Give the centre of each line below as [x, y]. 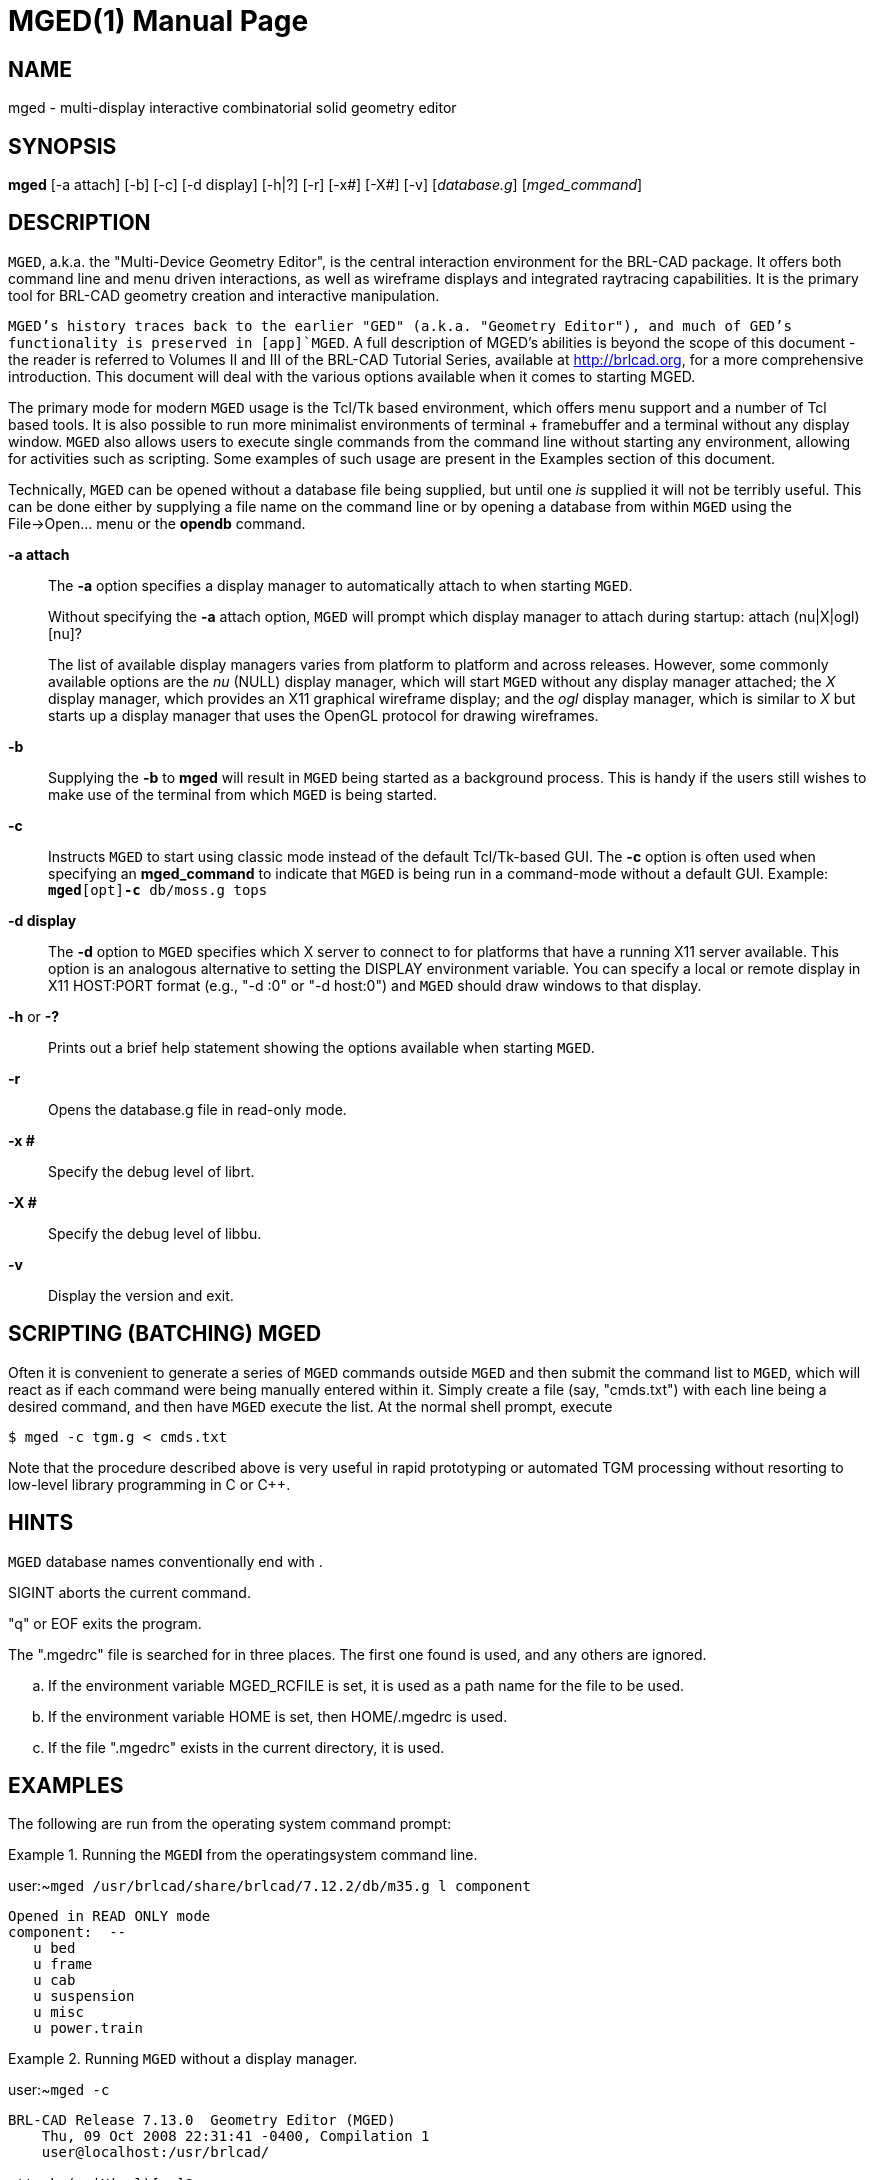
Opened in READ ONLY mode [109, 1916]
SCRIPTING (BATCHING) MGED [165, 1334]
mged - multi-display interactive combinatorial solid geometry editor [232, 108]
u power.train [88, 2028]
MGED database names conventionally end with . [165, 1561]
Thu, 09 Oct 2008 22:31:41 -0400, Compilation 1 [235, 2136]
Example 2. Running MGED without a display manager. [183, 2059]
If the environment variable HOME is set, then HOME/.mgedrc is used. [278, 1716]
